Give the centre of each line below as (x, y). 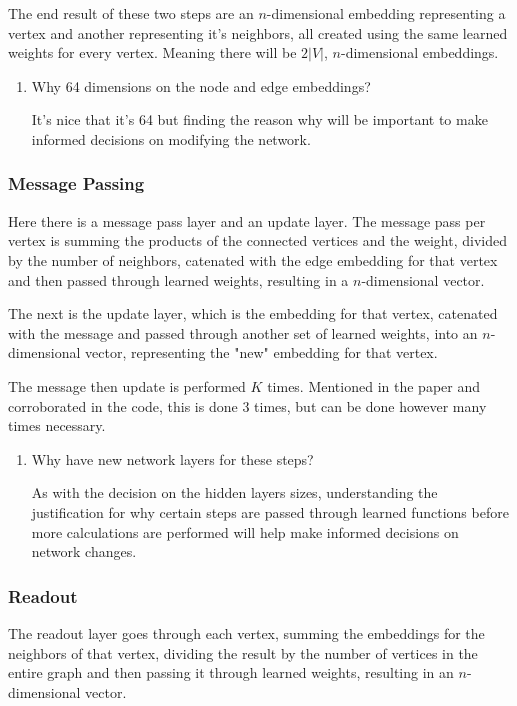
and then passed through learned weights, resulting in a (178, 279)
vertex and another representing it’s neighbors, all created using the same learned (258, 32)
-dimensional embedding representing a (386, 13)
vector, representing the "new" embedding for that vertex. (261, 352)
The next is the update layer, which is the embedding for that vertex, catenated (253, 313)
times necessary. (57, 425)
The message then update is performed (127, 385)
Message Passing (76, 183)
